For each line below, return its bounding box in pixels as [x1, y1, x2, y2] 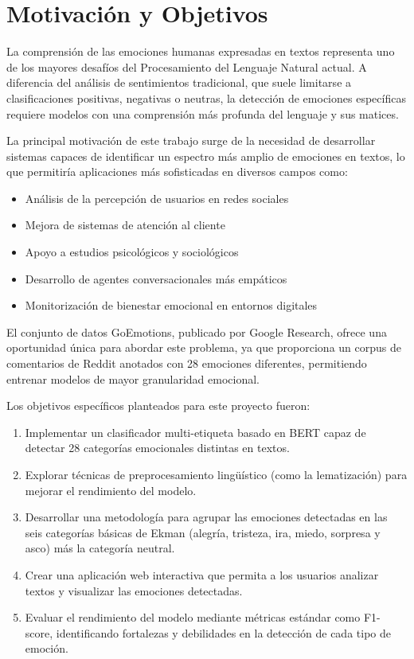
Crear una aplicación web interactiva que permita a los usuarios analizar [25, 566, 379, 583]
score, [25, 624, 53, 641]
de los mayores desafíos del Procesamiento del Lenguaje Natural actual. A [6, 58, 367, 75]
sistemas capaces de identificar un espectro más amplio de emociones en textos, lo [6, 147, 405, 164]
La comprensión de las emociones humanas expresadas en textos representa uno [6, 43, 395, 60]
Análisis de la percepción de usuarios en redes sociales [25, 189, 289, 206]
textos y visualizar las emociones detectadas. [25, 582, 243, 599]
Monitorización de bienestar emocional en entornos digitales [25, 297, 318, 314]
